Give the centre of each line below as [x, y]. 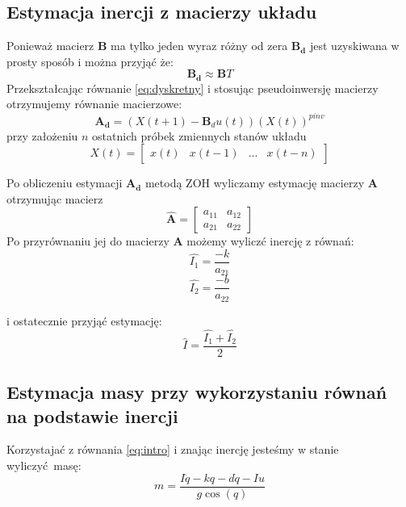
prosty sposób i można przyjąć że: [90, 61]
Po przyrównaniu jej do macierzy [88, 241]
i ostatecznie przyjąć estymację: [84, 320]
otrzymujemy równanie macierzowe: [94, 104]
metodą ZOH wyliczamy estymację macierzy [255, 183]
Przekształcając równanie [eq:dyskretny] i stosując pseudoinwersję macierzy [193, 88]
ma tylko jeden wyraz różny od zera [199, 46]
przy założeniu [42, 135]
